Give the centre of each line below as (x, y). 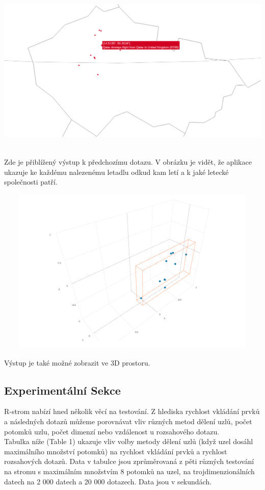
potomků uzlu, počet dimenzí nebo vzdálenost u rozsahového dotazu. (112, 431)
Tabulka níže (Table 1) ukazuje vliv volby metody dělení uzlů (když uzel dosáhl (129, 441)
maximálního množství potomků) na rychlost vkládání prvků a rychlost (116, 451)
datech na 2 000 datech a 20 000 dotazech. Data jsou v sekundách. (108, 481)
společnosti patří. (31, 182)
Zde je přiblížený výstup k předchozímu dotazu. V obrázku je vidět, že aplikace (128, 161)
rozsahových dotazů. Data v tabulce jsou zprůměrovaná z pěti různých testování (129, 461)
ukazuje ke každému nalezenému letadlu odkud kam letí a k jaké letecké (116, 172)
